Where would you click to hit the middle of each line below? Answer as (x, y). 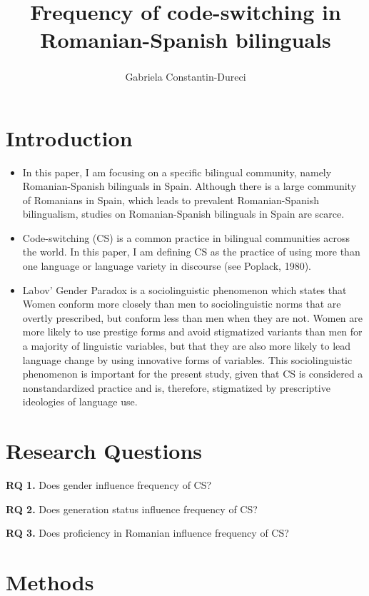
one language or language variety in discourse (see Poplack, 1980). (167, 266)
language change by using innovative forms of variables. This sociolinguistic (187, 359)
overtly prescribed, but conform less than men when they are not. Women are (192, 317)
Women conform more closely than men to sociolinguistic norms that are (182, 304)
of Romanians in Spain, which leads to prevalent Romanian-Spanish (171, 199)
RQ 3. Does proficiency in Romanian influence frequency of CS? (147, 533)
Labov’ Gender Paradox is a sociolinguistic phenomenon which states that (184, 289)
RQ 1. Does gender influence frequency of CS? (109, 485)
